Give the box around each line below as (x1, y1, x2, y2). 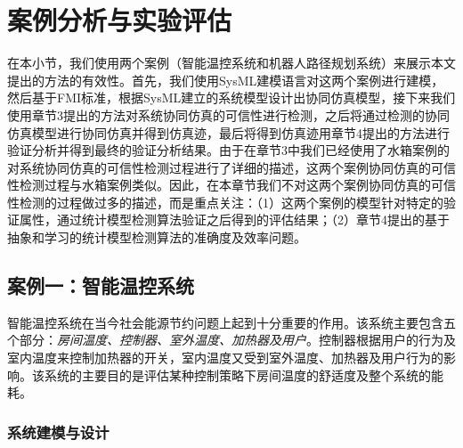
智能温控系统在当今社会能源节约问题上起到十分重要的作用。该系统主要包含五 (7, 313, 456, 331)
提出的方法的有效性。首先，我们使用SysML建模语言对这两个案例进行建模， (7, 70, 444, 89)
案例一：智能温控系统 (7, 272, 194, 299)
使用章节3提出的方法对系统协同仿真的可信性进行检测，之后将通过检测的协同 (7, 105, 450, 124)
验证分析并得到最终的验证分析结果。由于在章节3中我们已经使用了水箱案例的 (7, 141, 450, 159)
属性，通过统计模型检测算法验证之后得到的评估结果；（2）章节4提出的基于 (19, 210, 450, 229)
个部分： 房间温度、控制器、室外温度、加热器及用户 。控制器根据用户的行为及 (7, 330, 456, 349)
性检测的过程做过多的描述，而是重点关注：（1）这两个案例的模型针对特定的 (7, 192, 443, 211)
